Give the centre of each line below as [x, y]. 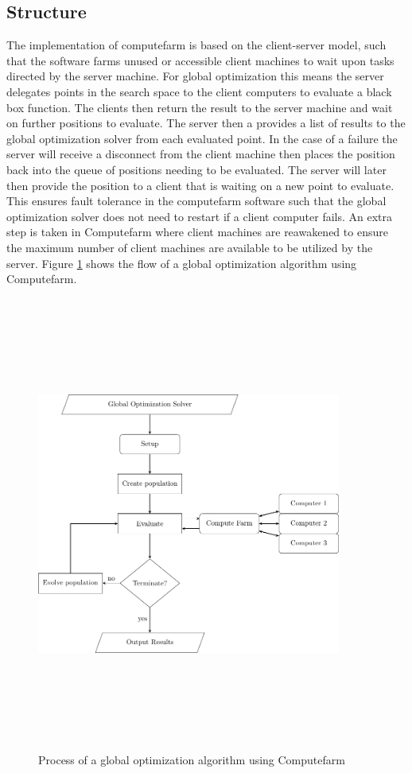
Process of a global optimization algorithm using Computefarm [192, 760]
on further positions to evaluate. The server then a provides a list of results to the [206, 123]
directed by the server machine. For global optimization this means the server [195, 76]
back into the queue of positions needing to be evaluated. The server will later [196, 169]
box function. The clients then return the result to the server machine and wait [200, 107]
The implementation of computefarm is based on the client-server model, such [196, 45]
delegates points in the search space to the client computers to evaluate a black [199, 91]
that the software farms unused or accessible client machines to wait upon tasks [200, 60]
